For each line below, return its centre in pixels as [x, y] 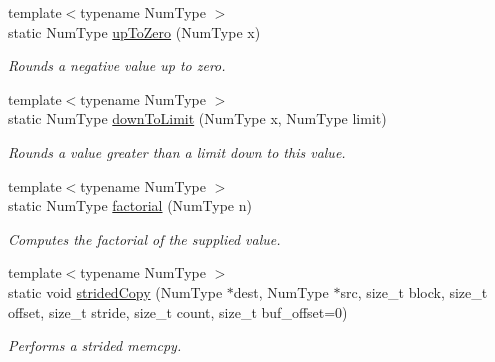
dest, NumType [281, 291]
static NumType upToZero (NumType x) [134, 31]
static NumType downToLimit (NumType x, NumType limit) [197, 118]
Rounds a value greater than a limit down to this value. [177, 151]
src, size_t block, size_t [414, 291]
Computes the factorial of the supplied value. [144, 238]
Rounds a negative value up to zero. [117, 65]
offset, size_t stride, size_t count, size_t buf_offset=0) [178, 311]
